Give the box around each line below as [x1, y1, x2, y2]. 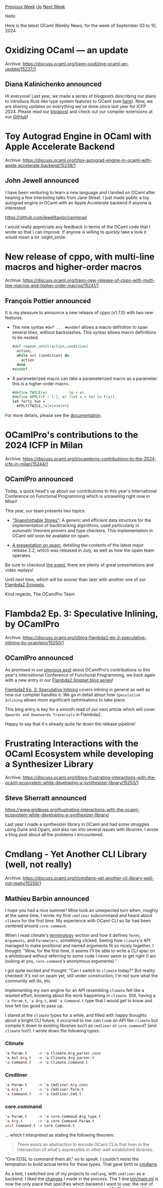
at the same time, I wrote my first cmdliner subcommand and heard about [5, 913, 152, 918]
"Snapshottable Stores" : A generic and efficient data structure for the [12, 517, 151, 523]
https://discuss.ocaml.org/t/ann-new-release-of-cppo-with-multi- [22, 277, 155, 283]
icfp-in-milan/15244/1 [5, 461, 49, 467]
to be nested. [12, 335, 39, 341]
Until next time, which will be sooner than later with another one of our [5, 576, 146, 582]
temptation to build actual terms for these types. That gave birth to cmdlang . [5, 1161, 158, 1167]
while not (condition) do [17, 353, 69, 358]
